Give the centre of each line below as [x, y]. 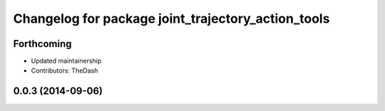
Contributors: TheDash [65, 70]
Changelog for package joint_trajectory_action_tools [171, 18]
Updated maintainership [66, 61]
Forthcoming [42, 44]
